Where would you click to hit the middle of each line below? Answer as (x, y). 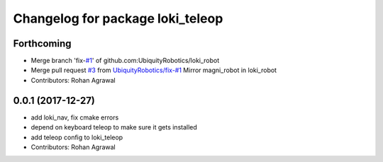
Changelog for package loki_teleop (118, 18)
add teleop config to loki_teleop (77, 137)
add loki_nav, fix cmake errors (75, 117)
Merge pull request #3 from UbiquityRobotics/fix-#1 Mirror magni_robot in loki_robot (154, 70)
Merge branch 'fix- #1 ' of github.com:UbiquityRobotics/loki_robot (125, 61)
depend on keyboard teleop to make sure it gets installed (114, 127)
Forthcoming (42, 44)
